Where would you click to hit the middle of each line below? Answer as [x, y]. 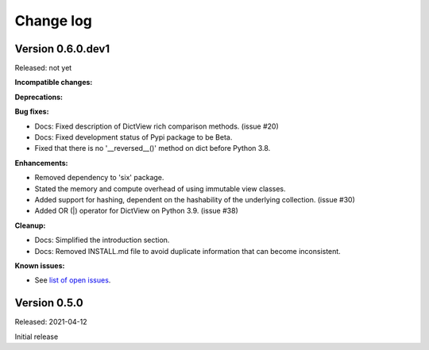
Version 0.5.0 [49, 303]
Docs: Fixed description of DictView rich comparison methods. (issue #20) [157, 126]
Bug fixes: [32, 112]
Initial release [37, 337]
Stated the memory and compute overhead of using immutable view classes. [160, 188]
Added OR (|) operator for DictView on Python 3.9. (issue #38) [136, 211]
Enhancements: [41, 163]
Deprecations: [39, 97]
